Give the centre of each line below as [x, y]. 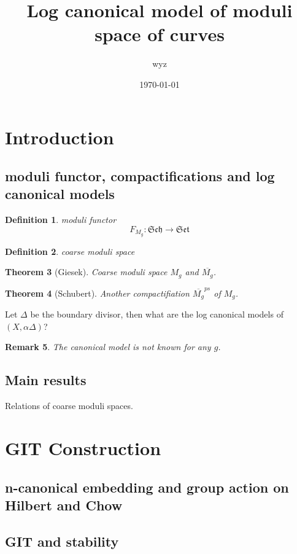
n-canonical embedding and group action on [147, 487]
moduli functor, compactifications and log [140, 176]
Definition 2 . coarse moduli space [70, 251]
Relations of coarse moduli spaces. [69, 406]
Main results [46, 380]
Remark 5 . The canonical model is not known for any [108, 347]
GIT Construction [83, 448]
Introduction [60, 137]
